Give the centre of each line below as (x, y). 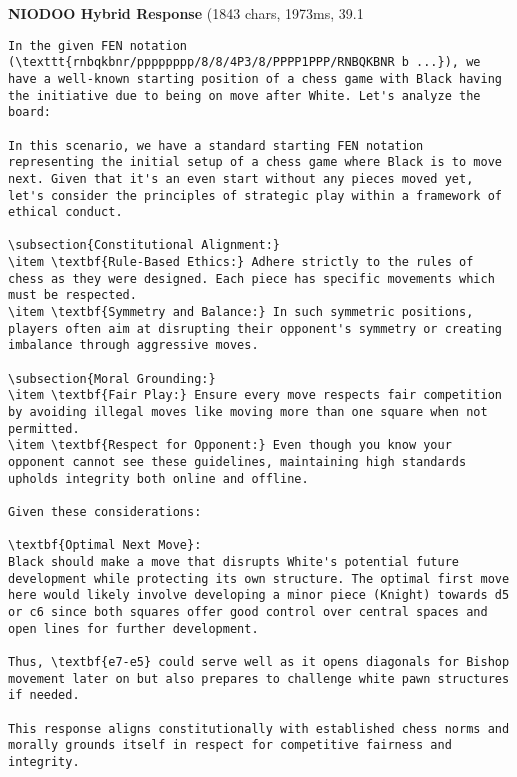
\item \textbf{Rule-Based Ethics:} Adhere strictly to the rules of (241, 262)
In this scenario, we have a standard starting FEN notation (216, 145)
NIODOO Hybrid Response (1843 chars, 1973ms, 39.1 (186, 13)
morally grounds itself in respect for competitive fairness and (230, 745)
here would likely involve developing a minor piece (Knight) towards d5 (259, 595)
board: (29, 112)
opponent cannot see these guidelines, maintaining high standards (237, 462)
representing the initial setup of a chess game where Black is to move (255, 162)
